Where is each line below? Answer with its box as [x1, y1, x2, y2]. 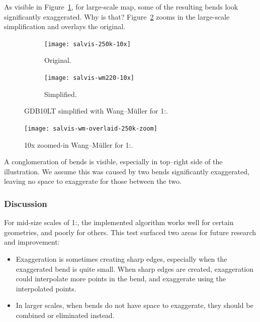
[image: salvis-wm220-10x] [44, 74, 134, 82]
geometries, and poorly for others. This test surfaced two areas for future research [4, 227, 256, 237]
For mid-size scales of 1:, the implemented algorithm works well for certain [4, 217, 234, 228]
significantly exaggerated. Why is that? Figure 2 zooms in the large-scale [4, 11, 230, 22]
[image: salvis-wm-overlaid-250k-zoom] [24, 125, 157, 132]
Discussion [4, 197, 47, 209]
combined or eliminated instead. [16, 309, 115, 320]
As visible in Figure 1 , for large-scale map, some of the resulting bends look [4, 2, 238, 12]
